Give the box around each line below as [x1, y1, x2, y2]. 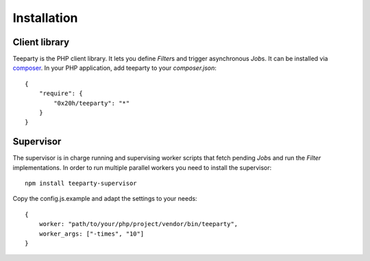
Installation [12, 10, 78, 25]
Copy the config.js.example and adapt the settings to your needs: [12, 195, 198, 203]
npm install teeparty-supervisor [25, 179, 137, 188]
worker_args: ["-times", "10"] [38, 229, 145, 238]
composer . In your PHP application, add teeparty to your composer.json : [12, 64, 217, 72]
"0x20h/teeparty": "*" [53, 99, 130, 107]
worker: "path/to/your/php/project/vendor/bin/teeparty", [38, 220, 238, 228]
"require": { [38, 90, 83, 97]
